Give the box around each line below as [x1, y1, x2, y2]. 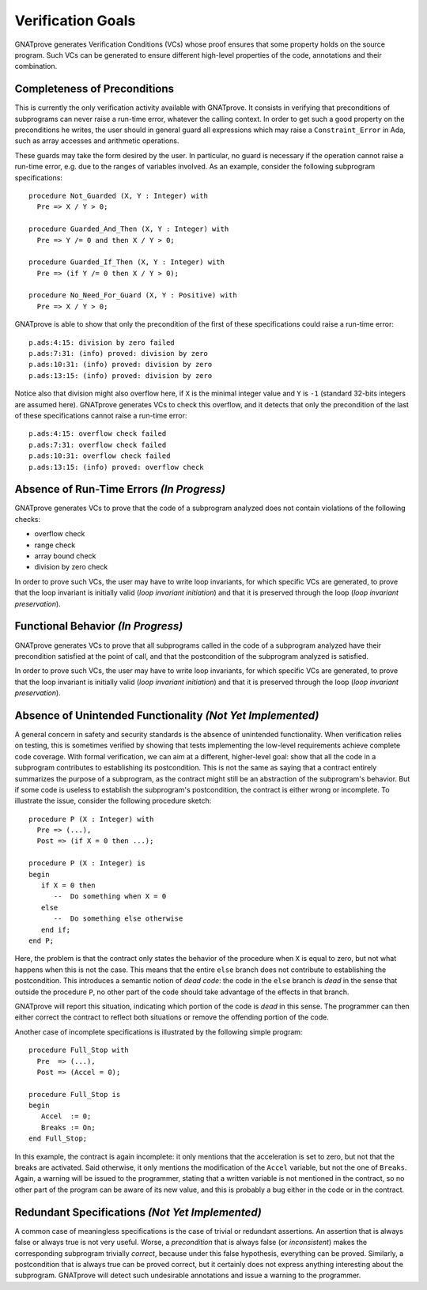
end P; [28, 936, 55, 945]
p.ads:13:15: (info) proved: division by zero [28, 371, 213, 380]
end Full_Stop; [28, 1134, 88, 1143]
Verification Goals [14, 12, 136, 29]
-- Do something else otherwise [53, 914, 183, 923]
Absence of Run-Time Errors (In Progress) [14, 482, 225, 496]
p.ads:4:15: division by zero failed [28, 338, 176, 347]
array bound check [34, 551, 96, 561]
